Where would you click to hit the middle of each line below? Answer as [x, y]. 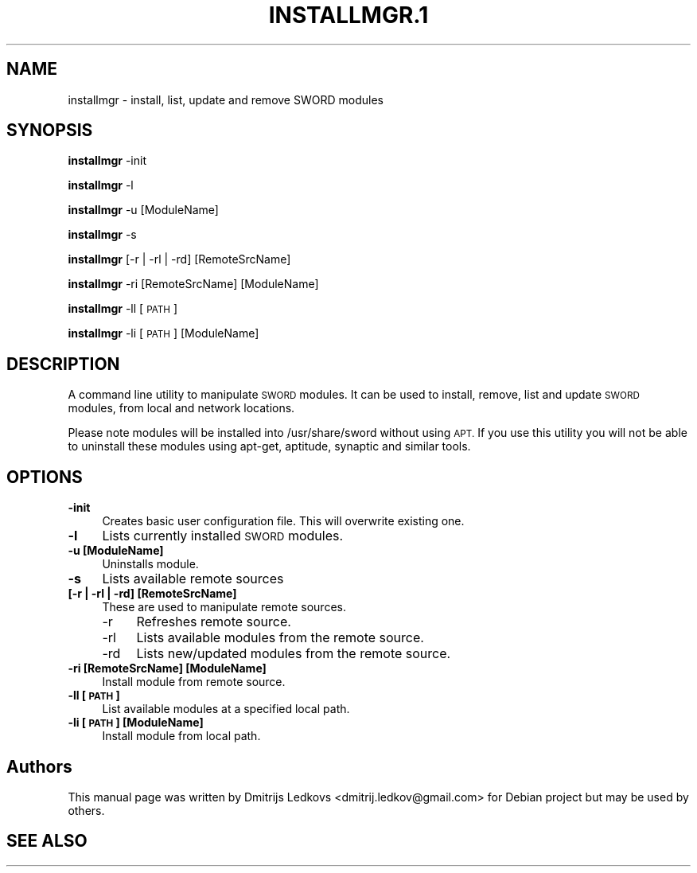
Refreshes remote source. [214, 622]
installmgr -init [107, 161]
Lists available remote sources [193, 579]
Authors [39, 766]
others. [86, 810]
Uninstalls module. [150, 564]
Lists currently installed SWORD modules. [223, 536]
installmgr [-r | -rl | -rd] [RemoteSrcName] [179, 259]
